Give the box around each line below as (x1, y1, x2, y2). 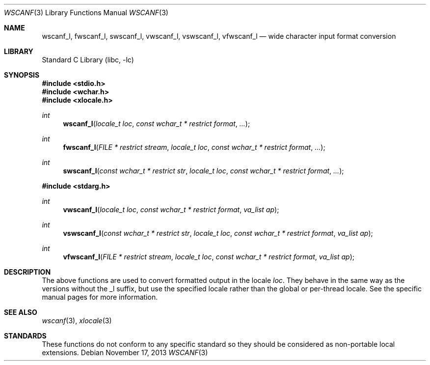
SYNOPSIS (4, 71, 40, 79)
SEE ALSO (4, 308, 37, 316)
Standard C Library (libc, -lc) (42, 56, 134, 64)
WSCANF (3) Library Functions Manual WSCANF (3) (4, 8, 168, 17)
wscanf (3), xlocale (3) (42, 316, 112, 325)
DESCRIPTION (4, 268, 51, 276)
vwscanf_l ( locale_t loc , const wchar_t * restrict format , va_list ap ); (63, 205, 279, 214)
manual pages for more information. (42, 293, 158, 301)
